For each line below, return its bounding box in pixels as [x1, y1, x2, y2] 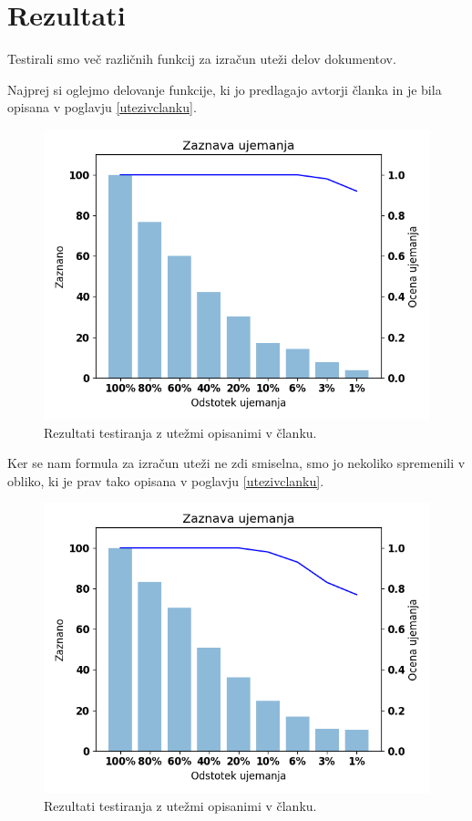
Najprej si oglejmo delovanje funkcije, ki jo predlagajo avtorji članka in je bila [7, 79, 442, 99]
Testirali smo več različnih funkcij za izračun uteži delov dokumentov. [7, 49, 396, 68]
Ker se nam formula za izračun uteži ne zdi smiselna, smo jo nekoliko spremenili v [7, 453, 466, 473]
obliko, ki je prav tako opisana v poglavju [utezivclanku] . [7, 471, 324, 490]
